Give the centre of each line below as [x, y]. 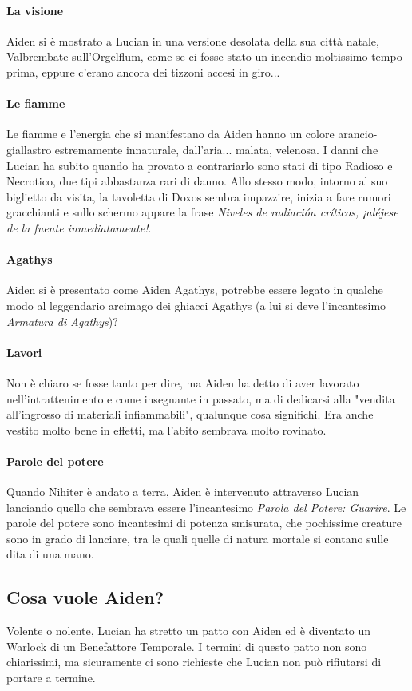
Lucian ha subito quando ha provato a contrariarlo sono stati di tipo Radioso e [200, 165]
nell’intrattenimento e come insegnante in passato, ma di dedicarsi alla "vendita [201, 398]
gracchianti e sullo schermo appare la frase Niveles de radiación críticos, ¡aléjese [202, 212]
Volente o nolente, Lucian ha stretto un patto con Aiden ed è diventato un [189, 631]
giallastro [29, 149]
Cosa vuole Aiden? [85, 597]
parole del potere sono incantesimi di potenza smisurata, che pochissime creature [204, 523]
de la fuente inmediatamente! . [79, 227]
